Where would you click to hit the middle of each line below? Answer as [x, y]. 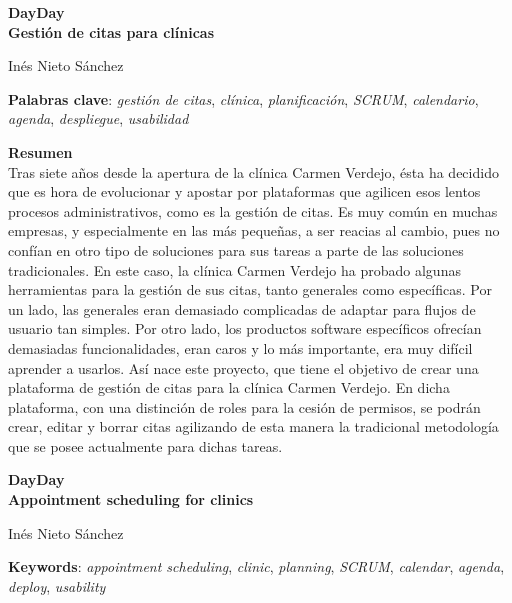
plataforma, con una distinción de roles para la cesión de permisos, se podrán [244, 406]
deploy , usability [57, 585]
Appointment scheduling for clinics [131, 499]
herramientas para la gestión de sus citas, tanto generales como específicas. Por [250, 289]
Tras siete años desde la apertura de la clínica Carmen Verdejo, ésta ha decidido [253, 171]
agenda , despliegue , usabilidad [98, 118]
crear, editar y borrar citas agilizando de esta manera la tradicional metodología [253, 426]
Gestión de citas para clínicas [111, 31]
